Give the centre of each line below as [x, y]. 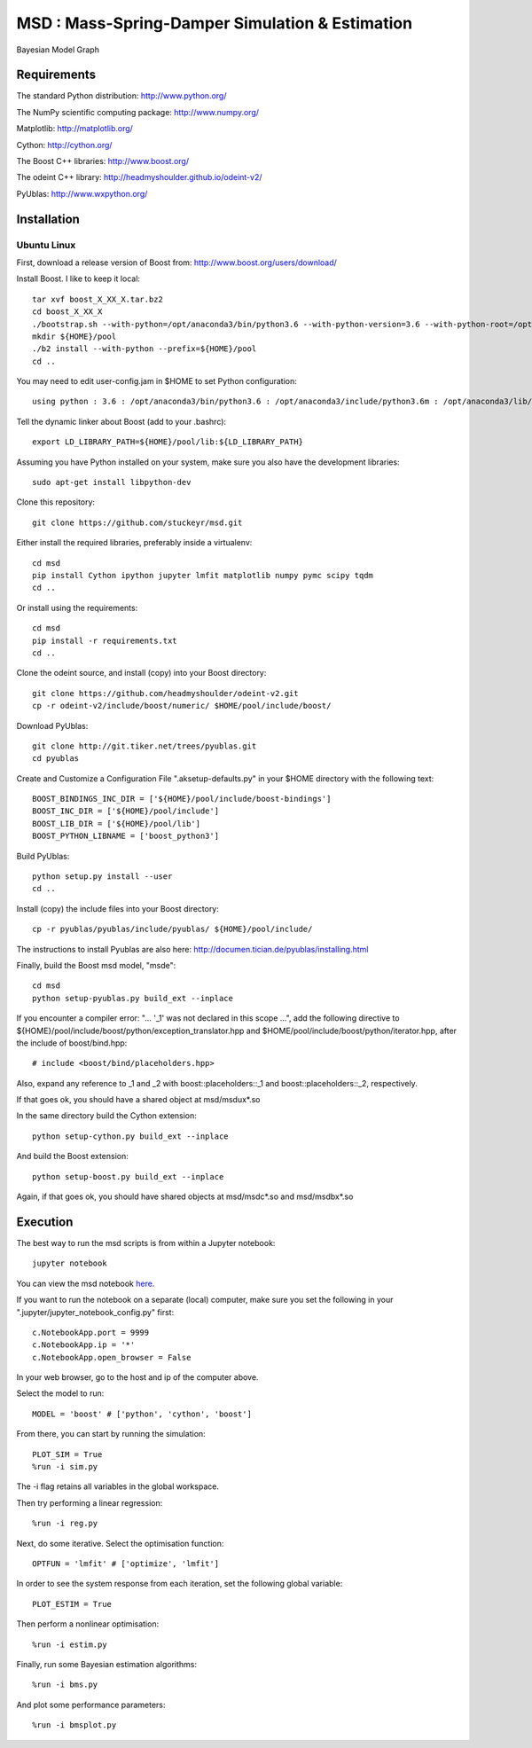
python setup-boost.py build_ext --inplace [128, 1176]
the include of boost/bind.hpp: [72, 1043]
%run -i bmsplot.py [74, 1725]
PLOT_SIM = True [67, 1454]
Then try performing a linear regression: [90, 1502]
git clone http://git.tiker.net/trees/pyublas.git [145, 746]
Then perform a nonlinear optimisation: [88, 1624]
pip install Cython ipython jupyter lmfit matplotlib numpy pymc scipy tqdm [203, 575]
